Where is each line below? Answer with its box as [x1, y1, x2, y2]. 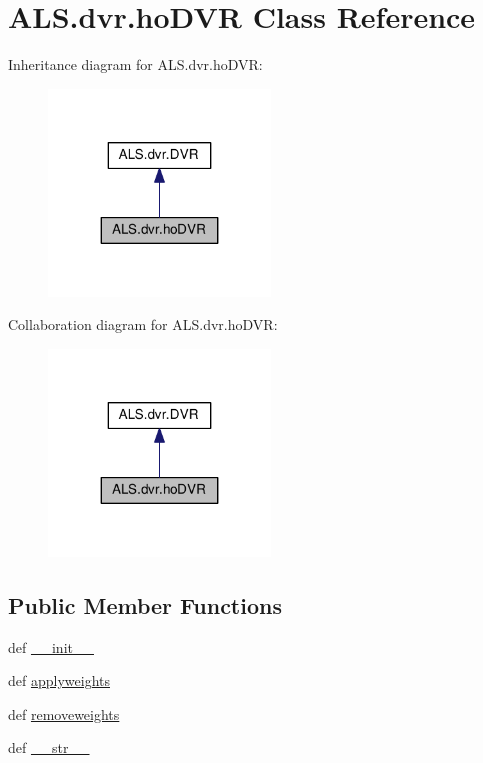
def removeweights [8, 703, 120, 724]
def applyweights [8, 670, 110, 691]
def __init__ [8, 636, 94, 657]
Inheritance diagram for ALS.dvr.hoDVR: [8, 54, 263, 75]
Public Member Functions [8, 589, 282, 620]
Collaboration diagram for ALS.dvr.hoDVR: [8, 314, 278, 335]
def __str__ [8, 737, 90, 758]
